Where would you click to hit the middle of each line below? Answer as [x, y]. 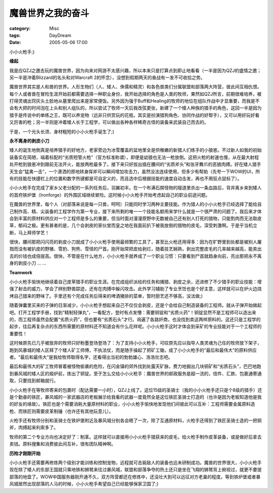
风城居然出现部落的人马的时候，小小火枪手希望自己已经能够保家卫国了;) [84, 484]
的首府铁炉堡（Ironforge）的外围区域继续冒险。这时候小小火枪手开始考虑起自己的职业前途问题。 [110, 195]
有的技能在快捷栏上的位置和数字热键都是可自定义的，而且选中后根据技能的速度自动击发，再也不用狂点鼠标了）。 [126, 178]
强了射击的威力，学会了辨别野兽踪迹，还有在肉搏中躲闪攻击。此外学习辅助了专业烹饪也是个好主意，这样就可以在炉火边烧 [135, 289]
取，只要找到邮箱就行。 [34, 381]
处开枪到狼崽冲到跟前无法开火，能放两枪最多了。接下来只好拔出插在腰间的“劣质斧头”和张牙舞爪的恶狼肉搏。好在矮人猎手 [135, 164]
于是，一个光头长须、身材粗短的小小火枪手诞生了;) [62, 131]
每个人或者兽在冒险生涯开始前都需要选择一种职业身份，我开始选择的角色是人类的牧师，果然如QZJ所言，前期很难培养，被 [135, 94]
